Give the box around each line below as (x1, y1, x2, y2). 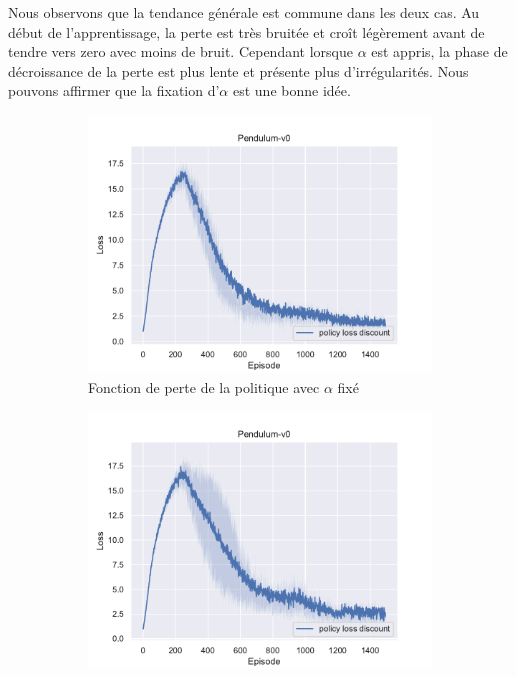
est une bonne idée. (232, 80, 351, 101)
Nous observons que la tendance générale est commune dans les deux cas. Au (8, 2, 480, 22)
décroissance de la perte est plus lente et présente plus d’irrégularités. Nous (8, 60, 469, 81)
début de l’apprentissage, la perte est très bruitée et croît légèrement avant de (8, 21, 485, 42)
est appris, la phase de (371, 41, 508, 62)
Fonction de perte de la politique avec (88, 376, 320, 397)
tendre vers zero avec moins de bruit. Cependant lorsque (8, 41, 353, 62)
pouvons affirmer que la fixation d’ (8, 80, 220, 101)
